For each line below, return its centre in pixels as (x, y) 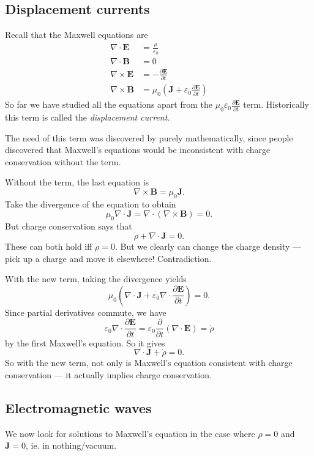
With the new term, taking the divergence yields (96, 279)
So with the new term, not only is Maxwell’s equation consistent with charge (149, 363)
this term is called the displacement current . (88, 117)
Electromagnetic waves (78, 407)
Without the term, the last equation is (77, 182)
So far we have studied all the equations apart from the (109, 104)
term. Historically (276, 104)
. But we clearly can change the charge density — (208, 246)
